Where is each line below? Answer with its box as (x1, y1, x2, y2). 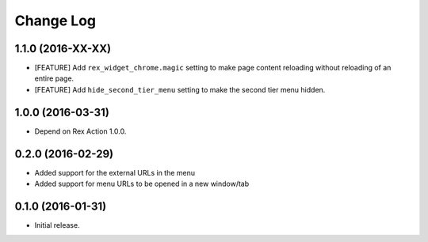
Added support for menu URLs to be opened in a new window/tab (34, 179, 250, 189)
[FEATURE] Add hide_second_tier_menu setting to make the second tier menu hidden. (34, 85, 326, 94)
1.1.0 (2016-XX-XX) (14, 42, 111, 55)
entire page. (34, 74, 75, 83)
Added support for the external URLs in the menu (34, 168, 196, 177)
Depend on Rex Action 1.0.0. (34, 127, 127, 136)
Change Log (14, 12, 97, 29)
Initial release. (34, 220, 80, 229)
